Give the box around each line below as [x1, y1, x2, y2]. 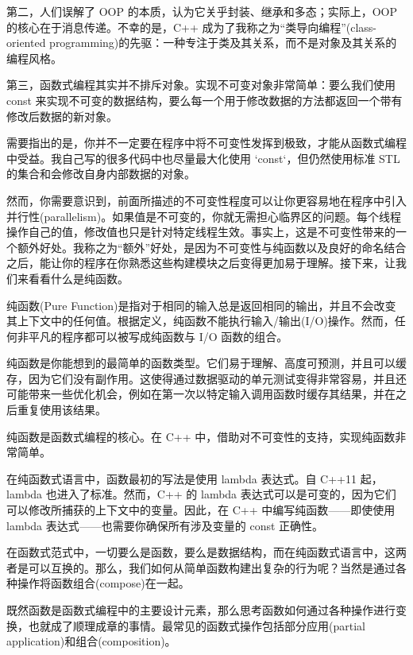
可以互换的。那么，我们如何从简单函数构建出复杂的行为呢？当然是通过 [28, 559, 396, 576]
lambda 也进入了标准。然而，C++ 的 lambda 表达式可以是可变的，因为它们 [6, 486, 396, 502]
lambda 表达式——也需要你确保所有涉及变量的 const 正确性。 [6, 517, 324, 533]
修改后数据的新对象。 [6, 107, 118, 124]
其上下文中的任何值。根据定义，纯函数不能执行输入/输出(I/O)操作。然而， [6, 312, 395, 329]
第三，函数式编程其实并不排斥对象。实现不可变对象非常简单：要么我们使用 [6, 76, 396, 93]
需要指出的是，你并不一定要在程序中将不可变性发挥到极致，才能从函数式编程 [6, 134, 407, 151]
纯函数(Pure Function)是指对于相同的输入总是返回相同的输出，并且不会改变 [6, 296, 396, 313]
